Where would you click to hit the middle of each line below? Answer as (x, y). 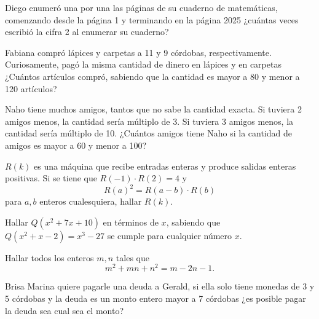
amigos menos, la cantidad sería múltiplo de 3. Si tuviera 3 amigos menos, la (149, 121)
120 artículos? (31, 88)
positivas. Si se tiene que (51, 178)
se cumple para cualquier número (170, 235)
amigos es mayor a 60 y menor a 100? (76, 145)
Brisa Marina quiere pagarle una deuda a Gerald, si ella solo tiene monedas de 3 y (160, 286)
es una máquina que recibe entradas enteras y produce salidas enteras (165, 166)
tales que (132, 257)
